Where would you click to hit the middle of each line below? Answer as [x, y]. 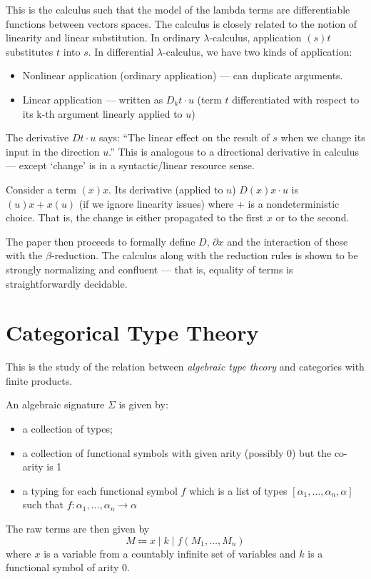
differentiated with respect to [296, 99]
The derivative [37, 137]
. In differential [121, 51]
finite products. [39, 380]
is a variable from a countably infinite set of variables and [170, 553]
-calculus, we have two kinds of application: [258, 51]
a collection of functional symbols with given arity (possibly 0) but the [177, 452]
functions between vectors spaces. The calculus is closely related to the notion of [182, 23]
